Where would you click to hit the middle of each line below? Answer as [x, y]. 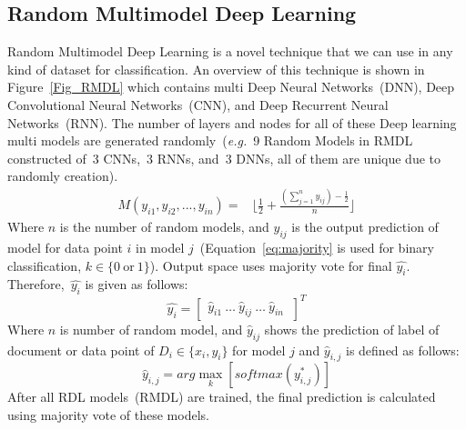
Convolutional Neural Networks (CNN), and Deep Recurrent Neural [198, 104]
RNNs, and [188, 158]
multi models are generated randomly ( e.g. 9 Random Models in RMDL [210, 140]
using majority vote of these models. [108, 414]
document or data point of [81, 350]
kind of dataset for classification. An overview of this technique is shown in [216, 69]
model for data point [65, 248]
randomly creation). [63, 176]
